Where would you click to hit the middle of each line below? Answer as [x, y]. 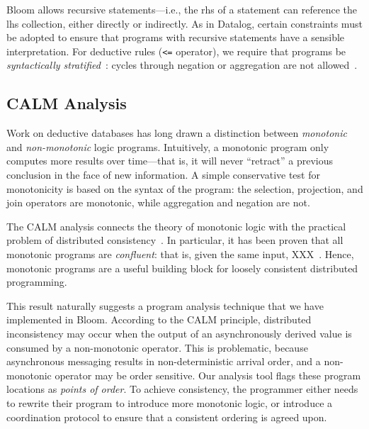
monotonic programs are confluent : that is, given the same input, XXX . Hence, [180, 253]
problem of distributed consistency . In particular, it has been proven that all [175, 240]
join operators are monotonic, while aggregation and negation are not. [158, 202]
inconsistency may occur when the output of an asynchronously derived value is [179, 333]
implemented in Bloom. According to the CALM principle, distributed [159, 319]
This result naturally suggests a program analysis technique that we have [165, 305]
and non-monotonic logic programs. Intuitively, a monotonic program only [168, 146]
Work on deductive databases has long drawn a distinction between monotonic [177, 133]
